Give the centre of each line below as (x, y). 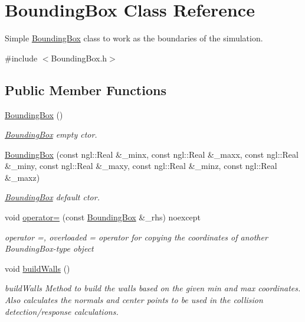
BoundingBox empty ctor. (51, 134)
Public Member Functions (86, 90)
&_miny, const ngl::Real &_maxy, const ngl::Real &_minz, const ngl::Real (141, 166)
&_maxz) (22, 177)
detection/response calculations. (62, 311)
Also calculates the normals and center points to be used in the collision (134, 300)
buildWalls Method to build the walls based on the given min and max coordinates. (153, 288)
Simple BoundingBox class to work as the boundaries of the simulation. (134, 38)
